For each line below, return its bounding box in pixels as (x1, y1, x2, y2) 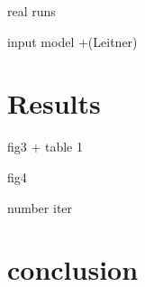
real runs (7, 2, 56, 20)
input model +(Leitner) (7, 32, 138, 51)
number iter (7, 198, 73, 217)
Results (7, 85, 101, 122)
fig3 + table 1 (7, 137, 83, 156)
